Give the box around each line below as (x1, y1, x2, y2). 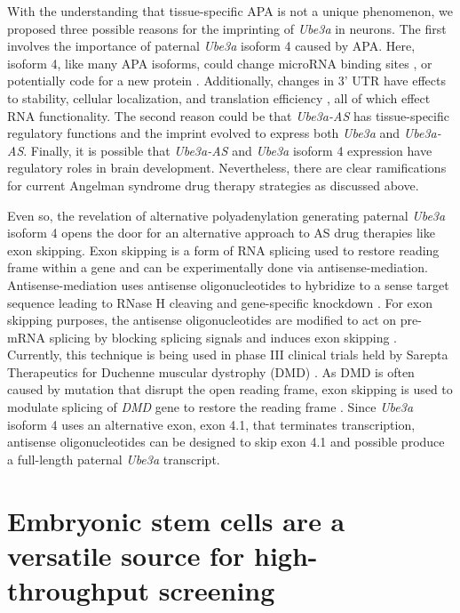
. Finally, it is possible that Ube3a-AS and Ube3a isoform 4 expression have (23, 141, 432, 159)
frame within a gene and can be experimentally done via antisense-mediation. (7, 258, 428, 277)
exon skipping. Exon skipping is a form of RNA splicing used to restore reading (7, 240, 440, 259)
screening (158, 572, 275, 608)
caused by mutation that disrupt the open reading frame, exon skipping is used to (7, 380, 453, 399)
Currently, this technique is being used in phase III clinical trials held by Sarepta (7, 345, 448, 364)
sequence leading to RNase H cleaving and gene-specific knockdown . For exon (7, 293, 432, 311)
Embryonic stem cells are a (7, 502, 345, 538)
